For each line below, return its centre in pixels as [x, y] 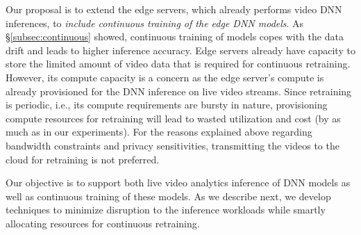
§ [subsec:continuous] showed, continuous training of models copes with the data [175, 37]
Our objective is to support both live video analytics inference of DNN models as [178, 183]
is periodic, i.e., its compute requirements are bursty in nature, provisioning [167, 105]
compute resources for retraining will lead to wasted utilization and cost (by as [173, 118]
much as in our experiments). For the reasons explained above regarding [159, 132]
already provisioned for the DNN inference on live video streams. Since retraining [179, 91]
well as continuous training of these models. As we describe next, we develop [168, 196]
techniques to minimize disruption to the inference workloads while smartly [166, 210]
